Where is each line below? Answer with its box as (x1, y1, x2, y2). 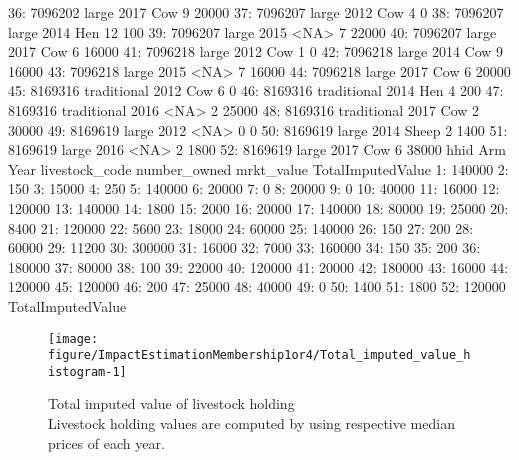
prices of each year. (48, 432, 165, 453)
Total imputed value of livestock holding (48, 393, 295, 414)
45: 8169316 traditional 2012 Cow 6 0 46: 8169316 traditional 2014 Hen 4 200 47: (8, 80, 504, 101)
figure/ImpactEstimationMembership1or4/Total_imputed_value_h (48, 348, 471, 363)
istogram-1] (48, 364, 127, 379)
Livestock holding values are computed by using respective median (48, 413, 455, 434)
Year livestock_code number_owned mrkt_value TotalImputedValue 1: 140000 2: (8, 158, 509, 179)
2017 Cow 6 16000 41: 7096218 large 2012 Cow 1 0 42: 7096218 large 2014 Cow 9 (8, 41, 504, 62)
